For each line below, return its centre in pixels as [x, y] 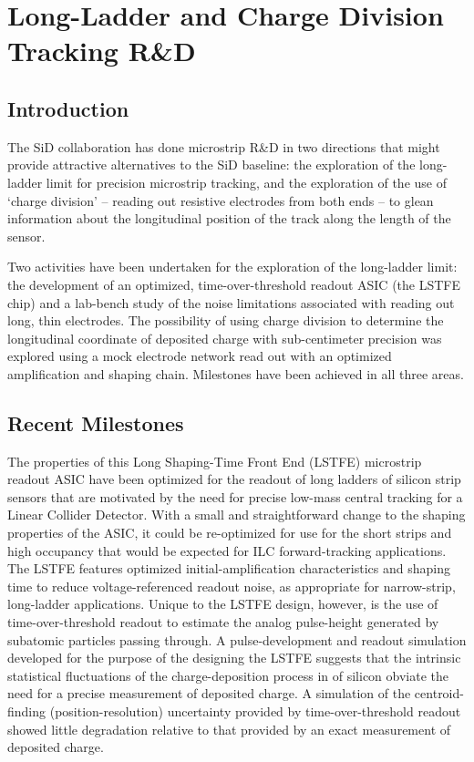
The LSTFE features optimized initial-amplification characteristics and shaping [229, 568]
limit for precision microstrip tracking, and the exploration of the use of [246, 182]
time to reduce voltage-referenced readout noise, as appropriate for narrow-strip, [232, 586]
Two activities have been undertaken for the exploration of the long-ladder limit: [232, 267]
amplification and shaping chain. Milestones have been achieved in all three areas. [236, 373]
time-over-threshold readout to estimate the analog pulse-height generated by [223, 622]
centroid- [439, 693]
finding [27, 711]
